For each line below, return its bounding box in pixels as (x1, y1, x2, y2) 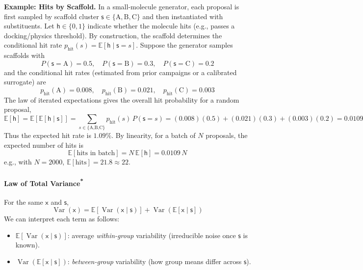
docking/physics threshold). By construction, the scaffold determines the (4, 30, 222, 40)
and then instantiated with (142, 11, 223, 21)
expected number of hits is (4, 139, 83, 150)
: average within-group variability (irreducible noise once (67, 230, 236, 240)
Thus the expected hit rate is (4, 130, 91, 140)
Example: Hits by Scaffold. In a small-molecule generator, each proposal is (4, 1, 239, 11)
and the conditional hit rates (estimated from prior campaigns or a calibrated (4, 67, 237, 77)
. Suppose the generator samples (136, 40, 233, 50)
